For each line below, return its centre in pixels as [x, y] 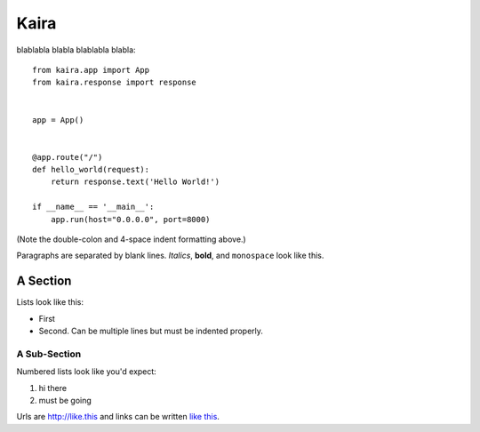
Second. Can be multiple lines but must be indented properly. [151, 331]
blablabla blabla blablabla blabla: [76, 50]
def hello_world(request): [91, 170]
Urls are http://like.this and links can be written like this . [118, 417]
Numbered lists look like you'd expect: [87, 372]
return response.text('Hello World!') [135, 182]
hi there [52, 388]
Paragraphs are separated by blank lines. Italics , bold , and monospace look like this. [170, 256]
